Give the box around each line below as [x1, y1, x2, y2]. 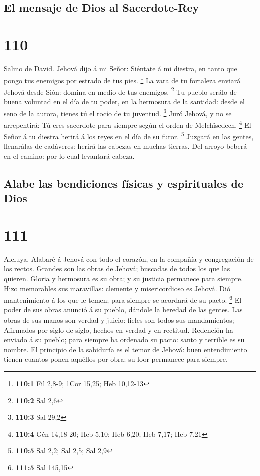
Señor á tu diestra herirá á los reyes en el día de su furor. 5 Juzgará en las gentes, [4, 130, 254, 141]
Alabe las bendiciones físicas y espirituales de [4, 175, 244, 191]
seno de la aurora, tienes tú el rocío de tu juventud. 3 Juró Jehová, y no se [4, 106, 232, 118]
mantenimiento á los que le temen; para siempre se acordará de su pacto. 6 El [4, 293, 242, 305]
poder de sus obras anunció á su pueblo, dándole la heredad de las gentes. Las [4, 304, 243, 315]
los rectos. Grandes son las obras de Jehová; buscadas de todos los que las [4, 263, 230, 274]
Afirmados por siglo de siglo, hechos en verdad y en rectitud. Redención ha [4, 324, 233, 335]
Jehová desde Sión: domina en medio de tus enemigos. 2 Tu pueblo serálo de [4, 85, 237, 97]
